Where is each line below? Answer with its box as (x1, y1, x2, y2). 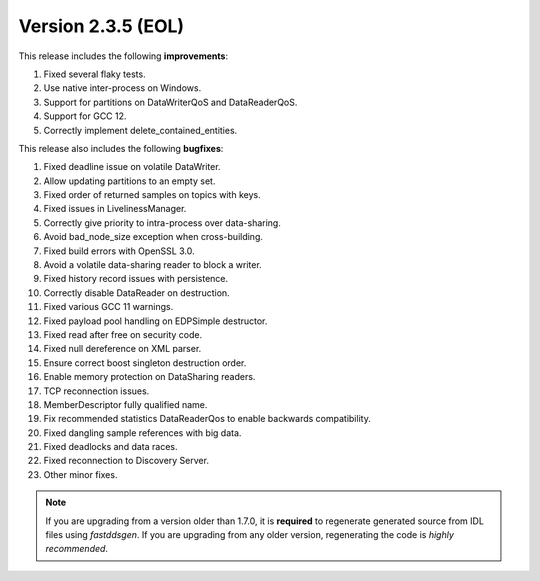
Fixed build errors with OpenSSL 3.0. (43, 245, 195, 257)
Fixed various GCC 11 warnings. (43, 301, 174, 313)
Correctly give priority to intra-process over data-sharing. (43, 216, 282, 229)
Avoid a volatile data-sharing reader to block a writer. (43, 259, 262, 271)
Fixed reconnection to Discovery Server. (43, 455, 210, 467)
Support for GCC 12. (43, 110, 127, 122)
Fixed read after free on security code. (43, 328, 203, 340)
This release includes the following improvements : (18, 50, 229, 62)
